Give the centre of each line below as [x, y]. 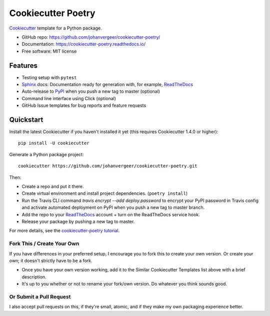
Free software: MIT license [49, 51]
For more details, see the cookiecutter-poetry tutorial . [64, 231]
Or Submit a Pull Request [40, 296]
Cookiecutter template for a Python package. [55, 28]
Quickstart [26, 120]
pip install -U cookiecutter [54, 143]
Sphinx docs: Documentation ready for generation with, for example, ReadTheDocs [107, 85]
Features [23, 65]
